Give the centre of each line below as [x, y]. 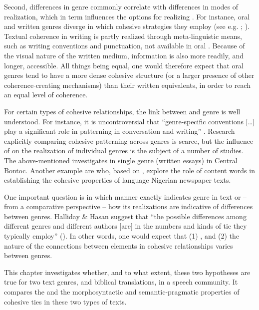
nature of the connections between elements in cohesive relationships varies [119, 245]
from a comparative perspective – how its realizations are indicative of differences [129, 206]
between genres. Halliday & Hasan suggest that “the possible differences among [125, 216]
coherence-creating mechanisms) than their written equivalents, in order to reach [127, 85]
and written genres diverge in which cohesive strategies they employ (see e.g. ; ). [127, 26]
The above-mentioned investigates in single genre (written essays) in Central [121, 160]
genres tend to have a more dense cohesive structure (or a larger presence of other [129, 75]
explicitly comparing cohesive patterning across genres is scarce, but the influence [129, 141]
